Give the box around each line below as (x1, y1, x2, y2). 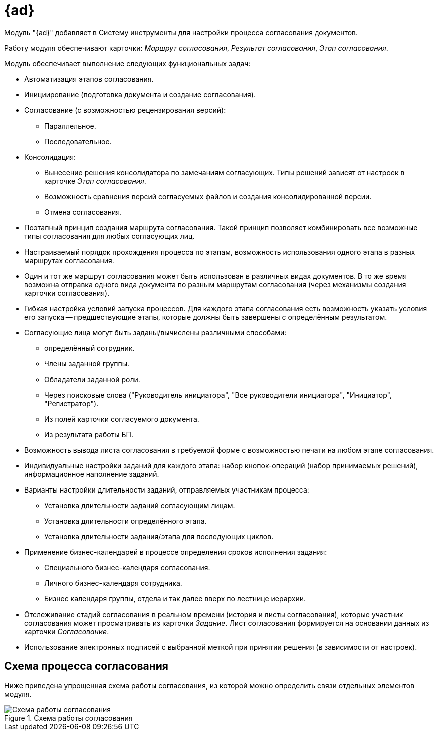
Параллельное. (44, 121, 96, 130)
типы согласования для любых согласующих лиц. (24, 231, 195, 240)
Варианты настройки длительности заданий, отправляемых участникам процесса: (24, 485, 309, 494)
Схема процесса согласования (4, 660, 169, 673)
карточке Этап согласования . (44, 176, 146, 185)
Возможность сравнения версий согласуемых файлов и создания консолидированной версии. (44, 192, 372, 201)
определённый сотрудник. (44, 343, 135, 352)
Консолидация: (24, 152, 76, 161)
